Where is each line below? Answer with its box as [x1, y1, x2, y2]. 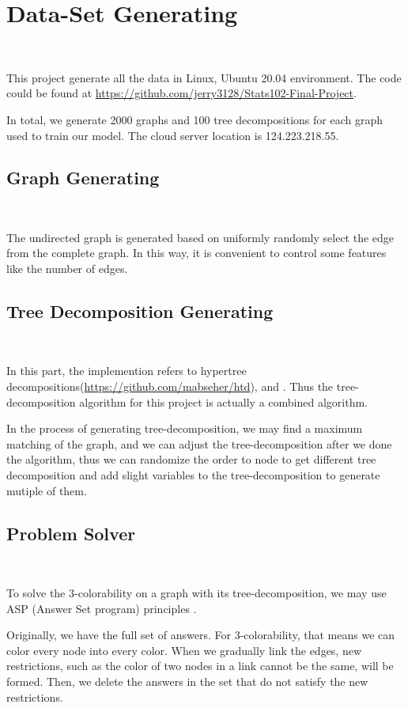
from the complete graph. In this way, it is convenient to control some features [6, 244, 387, 261]
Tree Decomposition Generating [6, 299, 274, 324]
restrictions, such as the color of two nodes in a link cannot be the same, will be [6, 657, 394, 674]
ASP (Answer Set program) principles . [6, 600, 197, 616]
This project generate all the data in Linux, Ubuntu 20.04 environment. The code [6, 69, 402, 85]
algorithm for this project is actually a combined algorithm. [79, 393, 368, 410]
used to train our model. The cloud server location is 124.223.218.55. [6, 127, 339, 143]
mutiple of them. [6, 482, 87, 498]
